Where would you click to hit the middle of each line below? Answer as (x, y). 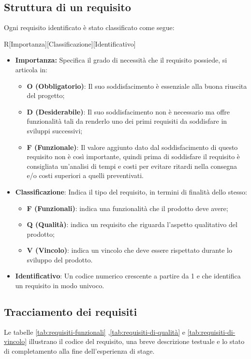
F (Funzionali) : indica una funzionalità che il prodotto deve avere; (127, 208)
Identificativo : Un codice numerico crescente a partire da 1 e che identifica (128, 276)
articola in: (31, 69)
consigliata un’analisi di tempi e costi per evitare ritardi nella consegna (132, 166)
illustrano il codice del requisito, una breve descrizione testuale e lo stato (137, 341)
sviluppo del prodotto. (60, 259)
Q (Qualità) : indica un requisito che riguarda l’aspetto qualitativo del (132, 224)
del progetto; (46, 95)
